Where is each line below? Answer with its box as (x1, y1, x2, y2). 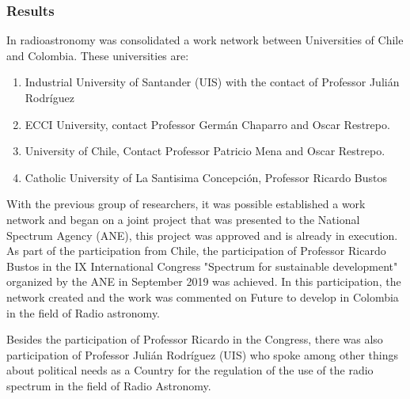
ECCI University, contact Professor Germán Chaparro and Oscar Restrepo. (25, 116, 390, 132)
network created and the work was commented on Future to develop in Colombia (6, 288, 399, 305)
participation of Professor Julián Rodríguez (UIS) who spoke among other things (6, 346, 399, 363)
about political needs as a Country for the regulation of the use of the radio (6, 362, 374, 378)
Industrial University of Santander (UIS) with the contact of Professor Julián (25, 74, 400, 90)
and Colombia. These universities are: (6, 47, 189, 63)
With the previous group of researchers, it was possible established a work (6, 196, 366, 212)
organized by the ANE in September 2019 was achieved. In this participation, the (6, 273, 401, 290)
